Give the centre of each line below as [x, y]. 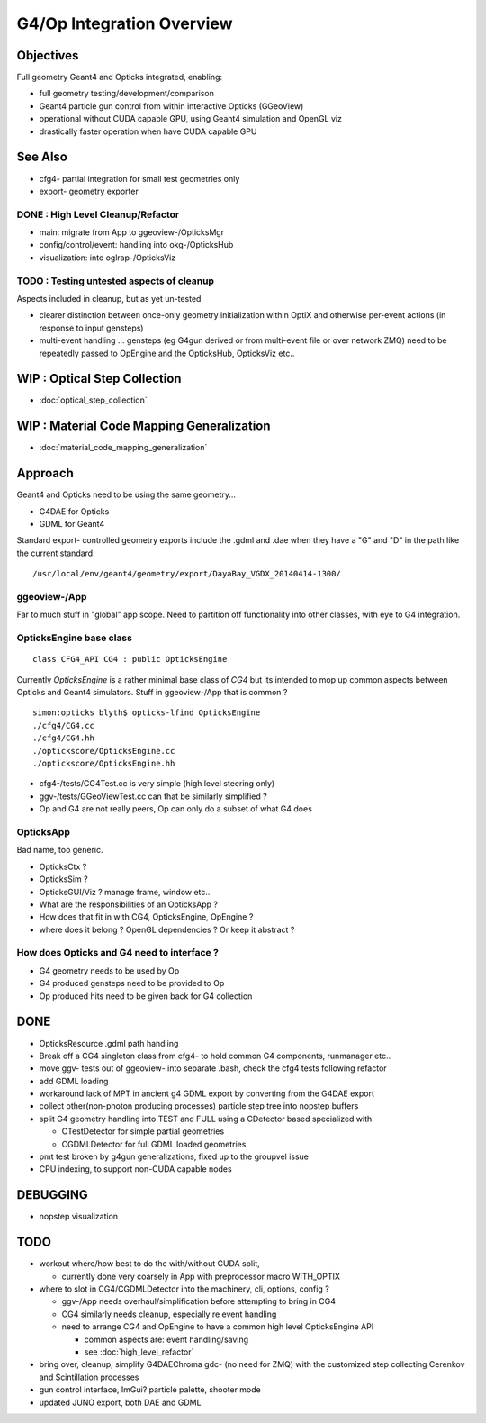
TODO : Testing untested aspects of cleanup [116, 281]
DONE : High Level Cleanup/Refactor [98, 214]
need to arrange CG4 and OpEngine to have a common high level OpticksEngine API [218, 1327]
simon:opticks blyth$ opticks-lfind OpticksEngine [147, 713]
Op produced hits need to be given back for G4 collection [146, 996]
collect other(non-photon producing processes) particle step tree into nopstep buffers [199, 1106]
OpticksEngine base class [74, 638]
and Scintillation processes [89, 1377]
